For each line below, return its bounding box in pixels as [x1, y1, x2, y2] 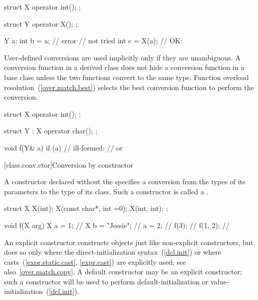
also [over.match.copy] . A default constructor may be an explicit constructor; [4, 266, 242, 277]
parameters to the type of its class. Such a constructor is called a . [4, 186, 209, 196]
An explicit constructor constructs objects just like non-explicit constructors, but [4, 237, 253, 247]
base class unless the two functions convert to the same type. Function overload [4, 71, 249, 82]
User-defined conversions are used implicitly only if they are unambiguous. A [4, 52, 241, 62]
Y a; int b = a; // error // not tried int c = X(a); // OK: [4, 35, 183, 46]
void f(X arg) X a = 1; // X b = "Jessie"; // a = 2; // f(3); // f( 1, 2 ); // [4, 219, 229, 230]
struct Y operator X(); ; [4, 18, 78, 29]
